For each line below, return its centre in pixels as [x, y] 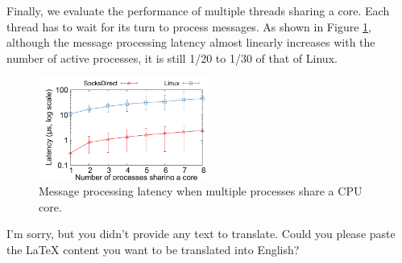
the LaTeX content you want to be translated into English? [153, 249]
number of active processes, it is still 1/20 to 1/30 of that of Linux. [172, 58]
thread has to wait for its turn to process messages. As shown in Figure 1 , [189, 26]
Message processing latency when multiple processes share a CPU [201, 191]
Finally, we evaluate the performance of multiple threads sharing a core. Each [198, 10]
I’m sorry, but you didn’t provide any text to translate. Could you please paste [201, 234]
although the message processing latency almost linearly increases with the [191, 42]
